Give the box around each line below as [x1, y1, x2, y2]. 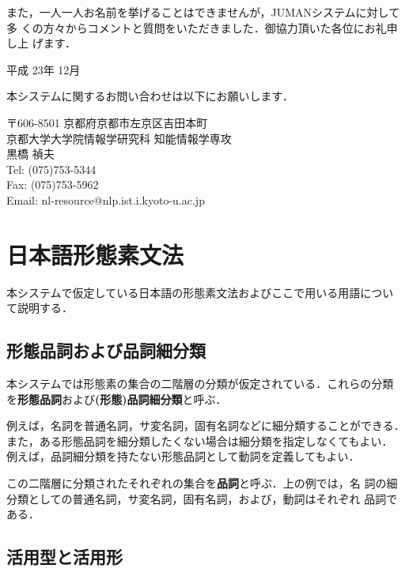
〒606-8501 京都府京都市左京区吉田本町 [6, 114, 208, 130]
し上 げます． [6, 35, 77, 51]
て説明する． [6, 299, 73, 316]
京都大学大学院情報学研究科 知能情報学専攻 [6, 130, 232, 146]
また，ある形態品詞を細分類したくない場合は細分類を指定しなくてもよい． [6, 432, 393, 449]
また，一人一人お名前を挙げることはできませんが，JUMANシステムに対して [6, 4, 400, 20]
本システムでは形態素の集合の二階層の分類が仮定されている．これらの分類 [6, 375, 394, 392]
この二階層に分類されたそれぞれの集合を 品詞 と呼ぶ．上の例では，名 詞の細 [6, 475, 398, 491]
